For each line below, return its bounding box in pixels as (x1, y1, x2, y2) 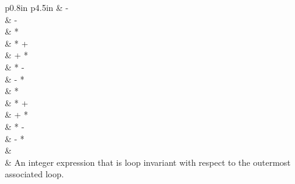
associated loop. (5, 168, 64, 180)
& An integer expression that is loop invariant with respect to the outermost (5, 155, 291, 168)
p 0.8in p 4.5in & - (5, 1, 69, 13)
